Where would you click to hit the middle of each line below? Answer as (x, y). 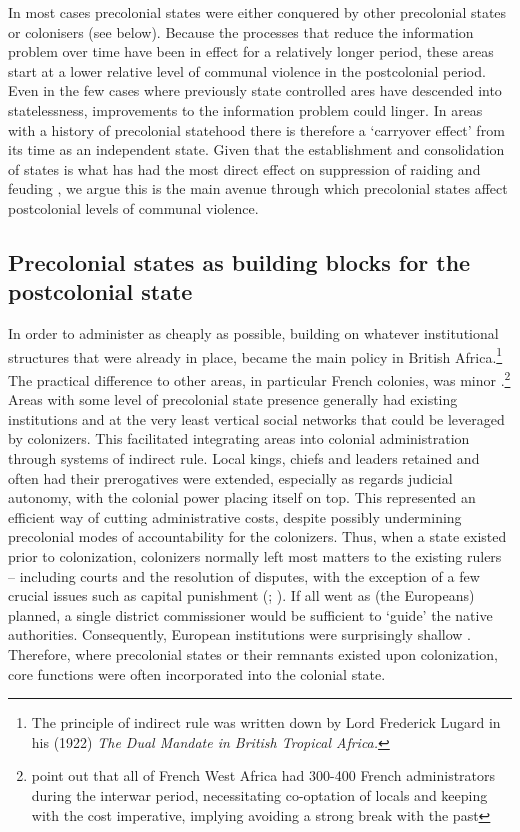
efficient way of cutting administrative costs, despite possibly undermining (235, 516)
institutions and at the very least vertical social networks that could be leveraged (256, 418)
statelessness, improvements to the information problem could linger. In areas (245, 109)
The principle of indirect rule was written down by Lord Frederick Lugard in (266, 722)
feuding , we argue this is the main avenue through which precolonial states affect (258, 188)
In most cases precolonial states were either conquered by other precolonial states (257, 12)
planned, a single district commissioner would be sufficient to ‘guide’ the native (250, 614)
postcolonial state (100, 291)
